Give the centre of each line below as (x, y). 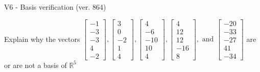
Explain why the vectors (42, 39)
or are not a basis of (36, 65)
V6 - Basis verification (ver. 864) (55, 7)
